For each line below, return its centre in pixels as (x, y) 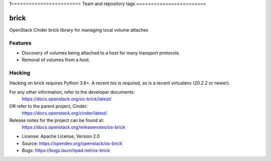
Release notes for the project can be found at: (57, 120)
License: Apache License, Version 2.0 (61, 136)
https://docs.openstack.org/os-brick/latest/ (67, 99)
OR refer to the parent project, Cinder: (48, 106)
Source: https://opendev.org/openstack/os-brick (72, 143)
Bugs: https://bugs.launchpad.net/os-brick (66, 150)
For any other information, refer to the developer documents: (72, 92)
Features (20, 43)
